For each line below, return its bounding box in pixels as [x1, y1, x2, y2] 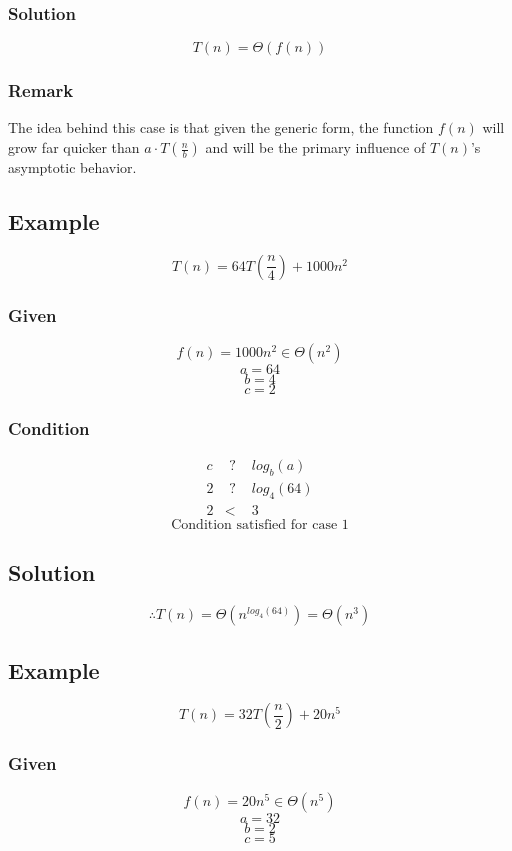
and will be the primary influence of [205, 137, 426, 158]
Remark [8, 78, 74, 103]
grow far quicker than [8, 137, 140, 158]
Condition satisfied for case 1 [171, 517, 349, 532]
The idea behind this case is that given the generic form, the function [8, 117, 434, 138]
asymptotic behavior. [8, 157, 137, 178]
